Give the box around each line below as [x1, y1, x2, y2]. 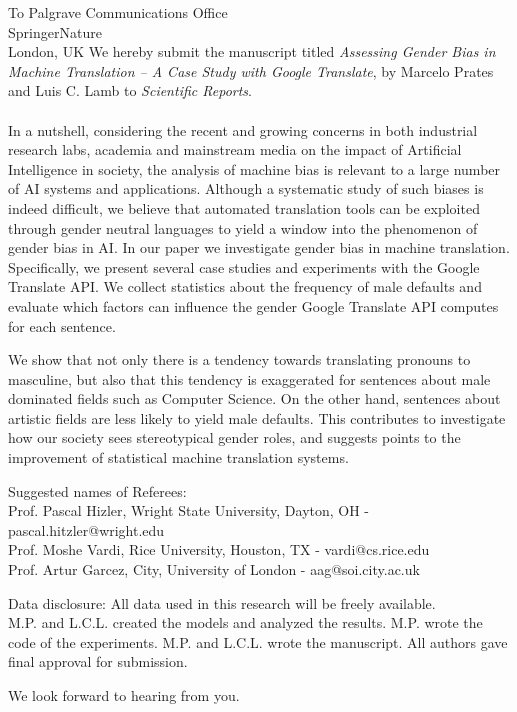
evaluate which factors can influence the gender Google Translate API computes [8, 295, 499, 316]
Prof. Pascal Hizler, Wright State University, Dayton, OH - [8, 500, 370, 521]
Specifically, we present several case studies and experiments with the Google [8, 256, 480, 277]
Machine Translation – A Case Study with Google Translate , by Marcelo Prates [8, 60, 494, 81]
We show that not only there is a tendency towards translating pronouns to [8, 349, 471, 370]
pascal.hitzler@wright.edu [8, 519, 165, 540]
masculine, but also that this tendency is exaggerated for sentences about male [8, 368, 491, 389]
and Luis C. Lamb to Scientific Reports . [8, 80, 252, 101]
